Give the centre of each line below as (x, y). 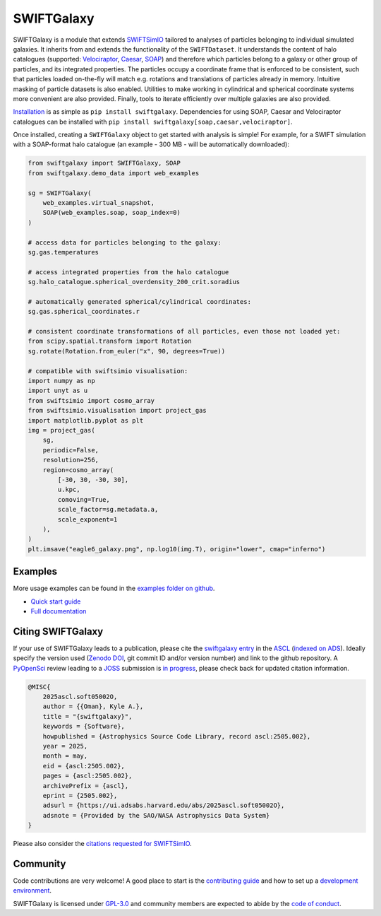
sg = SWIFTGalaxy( (60, 193)
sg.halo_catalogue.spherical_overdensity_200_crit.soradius (134, 282)
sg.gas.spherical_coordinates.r (84, 312)
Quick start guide (56, 601)
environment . (32, 891)
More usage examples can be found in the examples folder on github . (114, 588)
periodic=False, (71, 450)
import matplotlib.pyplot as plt (86, 420)
